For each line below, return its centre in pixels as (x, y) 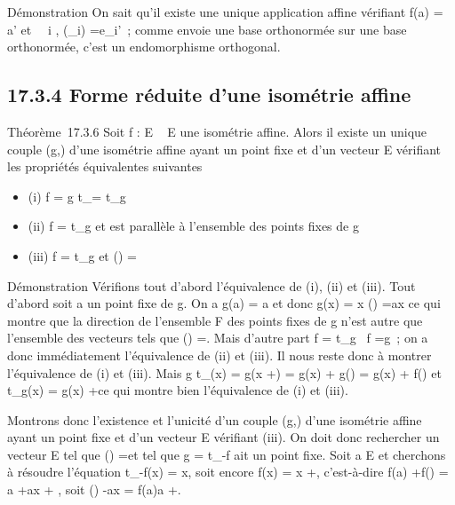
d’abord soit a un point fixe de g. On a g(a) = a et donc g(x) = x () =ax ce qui (224, 303)
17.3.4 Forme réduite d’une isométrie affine (209, 95)
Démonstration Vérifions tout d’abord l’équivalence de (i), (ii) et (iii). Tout (212, 285)
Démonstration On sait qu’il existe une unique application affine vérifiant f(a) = (225, 12)
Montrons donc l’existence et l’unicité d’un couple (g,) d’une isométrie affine (215, 419)
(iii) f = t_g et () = (82, 255)
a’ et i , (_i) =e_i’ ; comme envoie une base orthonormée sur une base (207, 29)
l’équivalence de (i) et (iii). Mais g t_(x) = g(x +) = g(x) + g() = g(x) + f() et (224, 372)
